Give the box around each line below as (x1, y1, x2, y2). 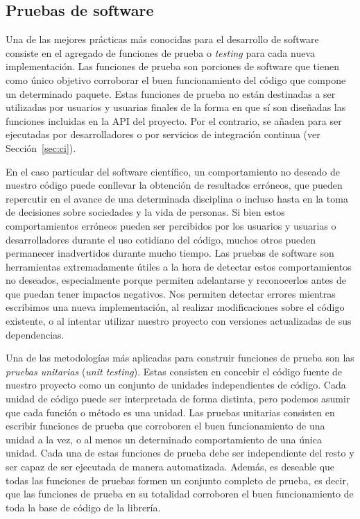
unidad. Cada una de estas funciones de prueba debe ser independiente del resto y (6, 445, 354, 460)
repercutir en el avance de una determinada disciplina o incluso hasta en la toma (6, 191, 348, 205)
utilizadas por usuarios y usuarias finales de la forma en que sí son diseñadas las (6, 100, 346, 114)
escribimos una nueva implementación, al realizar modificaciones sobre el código (6, 300, 345, 314)
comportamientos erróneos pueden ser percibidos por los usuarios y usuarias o (6, 218, 336, 232)
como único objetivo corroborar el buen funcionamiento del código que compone (6, 72, 346, 87)
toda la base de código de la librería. (6, 500, 161, 514)
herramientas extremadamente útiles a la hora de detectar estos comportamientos (6, 259, 352, 273)
